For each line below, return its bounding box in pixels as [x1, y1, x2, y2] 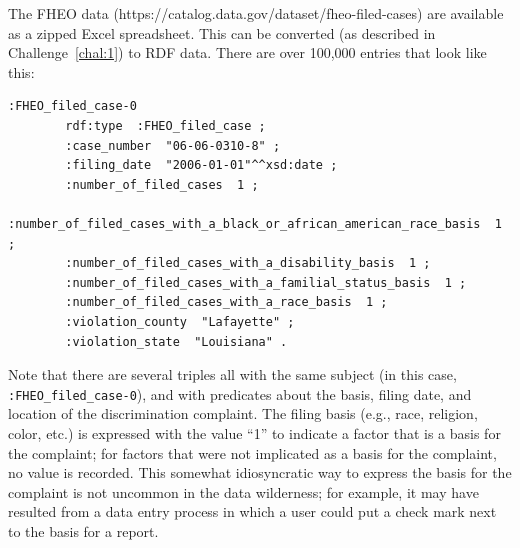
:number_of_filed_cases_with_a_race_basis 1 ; [65, 295, 388, 310]
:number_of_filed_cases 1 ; [65, 177, 259, 192]
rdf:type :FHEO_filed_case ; [65, 118, 266, 133]
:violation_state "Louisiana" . [65, 334, 288, 349]
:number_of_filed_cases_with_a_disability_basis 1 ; [65, 256, 431, 271]
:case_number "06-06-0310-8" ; [65, 138, 281, 153]
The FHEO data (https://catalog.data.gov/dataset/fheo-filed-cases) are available [8, 3, 504, 23]
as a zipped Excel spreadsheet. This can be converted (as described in [8, 22, 436, 43]
